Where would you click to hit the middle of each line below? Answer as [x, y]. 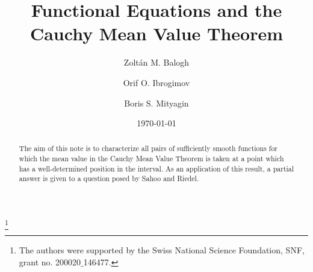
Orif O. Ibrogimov [156, 82]
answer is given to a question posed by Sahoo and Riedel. [109, 178]
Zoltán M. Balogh [156, 62]
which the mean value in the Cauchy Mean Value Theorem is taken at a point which [151, 159]
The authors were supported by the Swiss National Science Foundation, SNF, [162, 250]
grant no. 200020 [50, 262]
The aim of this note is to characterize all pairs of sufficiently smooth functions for [148, 148]
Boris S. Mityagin [156, 103]
